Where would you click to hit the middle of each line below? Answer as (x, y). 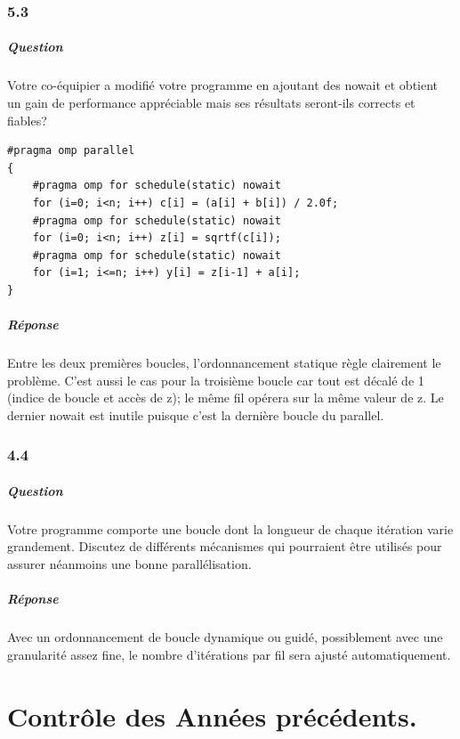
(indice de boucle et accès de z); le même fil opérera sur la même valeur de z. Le (226, 398)
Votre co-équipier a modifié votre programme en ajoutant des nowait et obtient (223, 85)
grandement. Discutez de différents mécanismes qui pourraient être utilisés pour (225, 546)
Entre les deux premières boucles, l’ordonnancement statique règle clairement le (224, 363)
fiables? (27, 120)
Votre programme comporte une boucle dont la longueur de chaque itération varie (230, 528)
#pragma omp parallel (71, 151)
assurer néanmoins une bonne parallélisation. (129, 564)
